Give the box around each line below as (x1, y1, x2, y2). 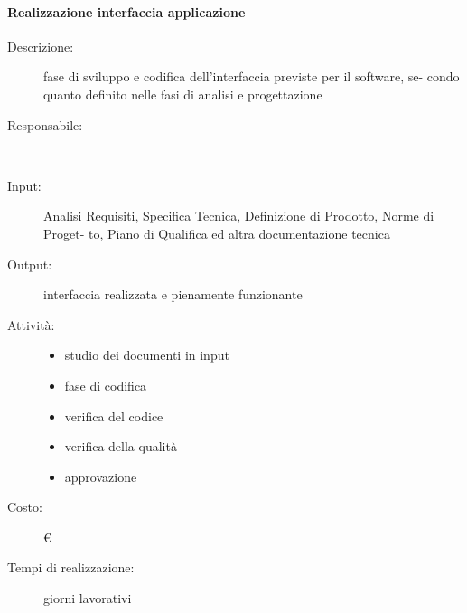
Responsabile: (7, 115, 83, 134)
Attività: (7, 315, 55, 334)
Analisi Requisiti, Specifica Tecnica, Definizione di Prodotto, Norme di (43, 206, 434, 225)
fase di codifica (64, 375, 147, 394)
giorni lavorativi (43, 589, 132, 608)
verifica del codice (64, 406, 163, 425)
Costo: (7, 497, 42, 516)
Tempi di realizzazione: (7, 558, 135, 577)
